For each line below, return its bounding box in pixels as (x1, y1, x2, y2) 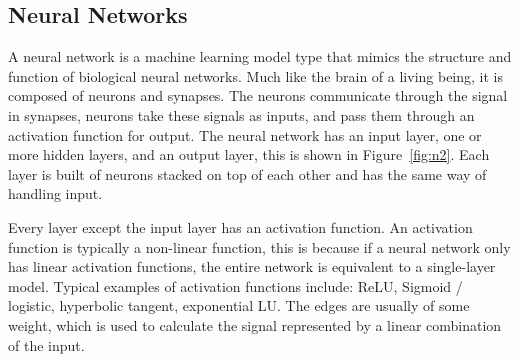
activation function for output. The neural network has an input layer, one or (8, 124, 482, 145)
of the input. (8, 334, 85, 355)
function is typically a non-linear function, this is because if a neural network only (8, 236, 511, 257)
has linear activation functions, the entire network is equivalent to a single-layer (8, 256, 496, 277)
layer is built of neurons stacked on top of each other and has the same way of (8, 163, 487, 184)
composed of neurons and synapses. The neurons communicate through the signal (8, 85, 508, 106)
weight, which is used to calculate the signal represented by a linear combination (8, 314, 502, 335)
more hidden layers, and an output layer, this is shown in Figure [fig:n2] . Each (8, 144, 490, 165)
